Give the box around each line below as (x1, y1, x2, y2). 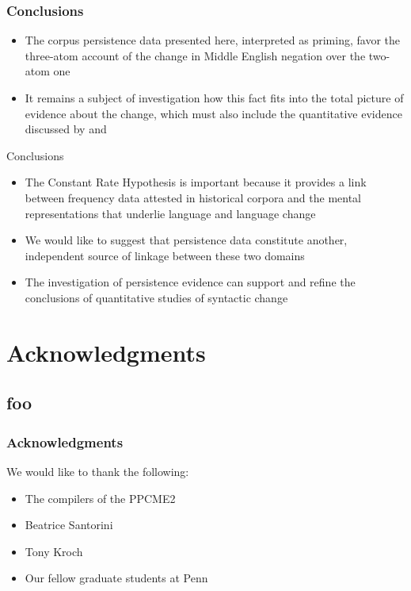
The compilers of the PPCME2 (25, 489, 176, 506)
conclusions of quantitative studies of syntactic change (25, 289, 288, 305)
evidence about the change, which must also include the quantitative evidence (25, 105, 402, 121)
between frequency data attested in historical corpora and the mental (25, 189, 361, 205)
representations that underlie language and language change (25, 205, 316, 221)
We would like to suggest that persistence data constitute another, (25, 232, 348, 248)
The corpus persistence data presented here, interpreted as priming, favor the (25, 32, 400, 48)
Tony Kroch (25, 543, 83, 559)
